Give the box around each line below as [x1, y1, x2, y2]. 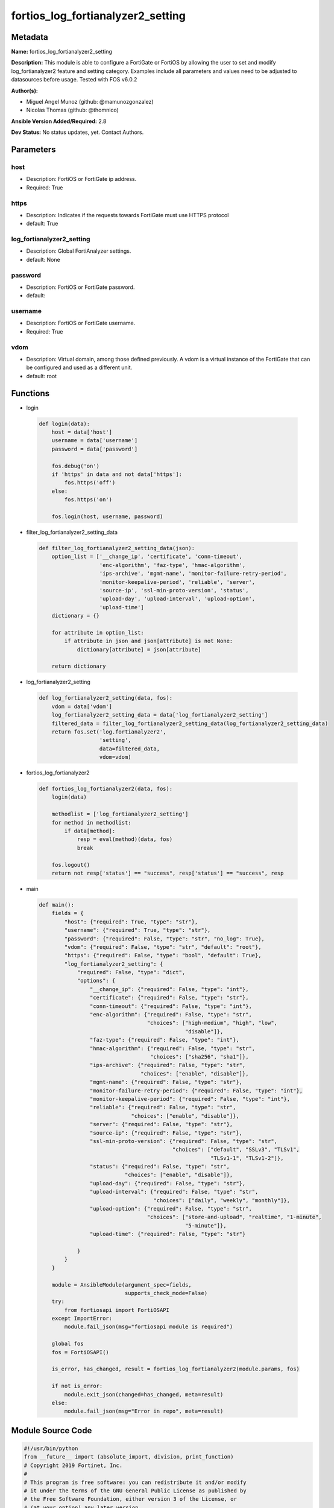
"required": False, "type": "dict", [77, 969, 186, 976]
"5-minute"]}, [184, 1222, 227, 1229]
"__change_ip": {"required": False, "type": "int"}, [89, 986, 249, 992]
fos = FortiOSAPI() [51, 1349, 110, 1355]
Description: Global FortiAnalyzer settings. [26, 247, 131, 255]
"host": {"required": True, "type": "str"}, [64, 918, 198, 925]
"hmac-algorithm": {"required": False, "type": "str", [89, 1045, 256, 1052]
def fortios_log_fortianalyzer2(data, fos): [39, 785, 173, 793]
